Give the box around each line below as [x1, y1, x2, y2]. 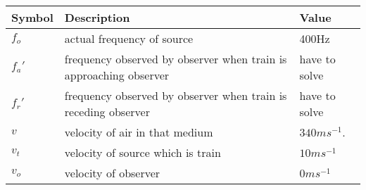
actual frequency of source [64, 30, 194, 46]
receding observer [64, 103, 150, 120]
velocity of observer [64, 165, 160, 181]
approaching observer [64, 67, 170, 83]
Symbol [11, 9, 53, 25]
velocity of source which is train [64, 144, 221, 160]
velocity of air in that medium [64, 124, 213, 140]
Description [64, 9, 130, 25]
